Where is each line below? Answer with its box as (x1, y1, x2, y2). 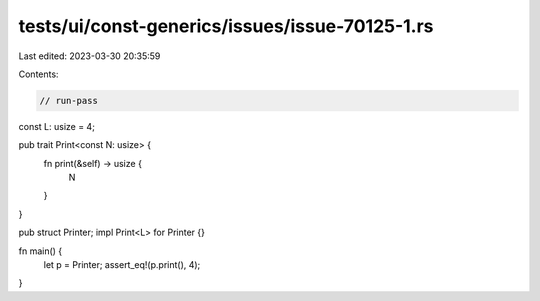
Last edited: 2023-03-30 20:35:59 (18, 50, 161, 62)
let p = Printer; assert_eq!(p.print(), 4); (43, 259, 201, 271)
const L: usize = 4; (18, 120, 95, 132)
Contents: (18, 68, 59, 80)
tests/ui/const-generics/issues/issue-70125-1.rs (18, 15, 434, 37)
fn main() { (18, 245, 63, 257)
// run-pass (39, 95, 99, 106)
